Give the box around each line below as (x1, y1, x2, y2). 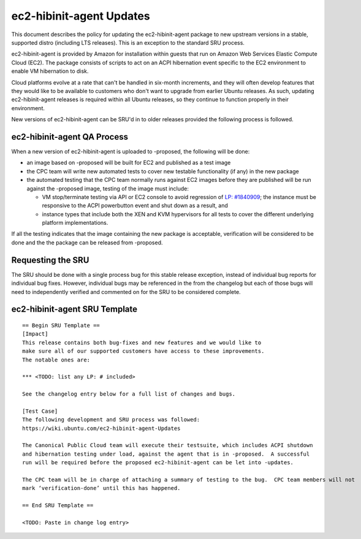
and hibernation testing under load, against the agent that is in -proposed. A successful (22, 450, 310, 458)
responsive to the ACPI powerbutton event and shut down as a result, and (42, 202, 228, 209)
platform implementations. (42, 219, 108, 227)
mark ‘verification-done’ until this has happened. (22, 484, 181, 492)
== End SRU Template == (22, 502, 94, 509)
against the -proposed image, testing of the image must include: (26, 184, 189, 192)
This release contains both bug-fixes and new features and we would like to (22, 339, 262, 346)
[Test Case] (22, 407, 58, 415)
